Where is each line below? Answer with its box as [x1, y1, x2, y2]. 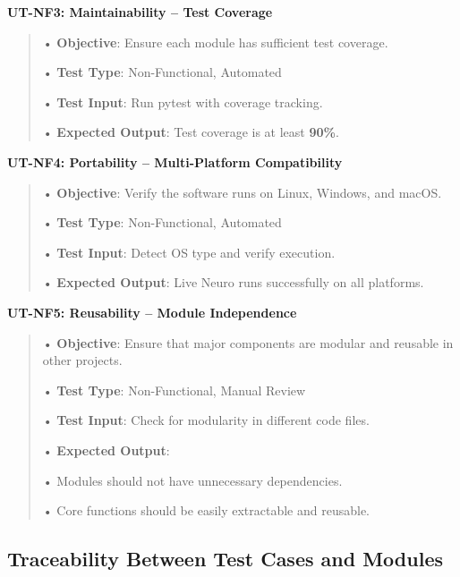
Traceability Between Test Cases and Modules [7, 545, 443, 573]
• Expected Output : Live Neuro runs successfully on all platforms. [42, 273, 424, 292]
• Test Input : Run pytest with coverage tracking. [42, 92, 323, 111]
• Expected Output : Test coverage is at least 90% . [42, 123, 339, 141]
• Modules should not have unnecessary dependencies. [42, 471, 343, 489]
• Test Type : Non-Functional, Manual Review [42, 380, 306, 399]
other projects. [42, 351, 123, 369]
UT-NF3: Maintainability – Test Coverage [7, 3, 273, 21]
